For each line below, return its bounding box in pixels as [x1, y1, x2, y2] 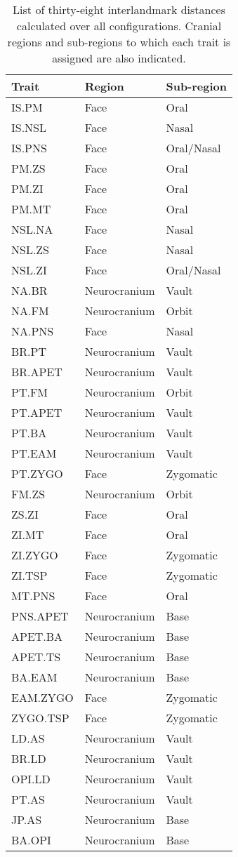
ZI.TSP [11, 567, 48, 583]
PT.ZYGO [11, 465, 63, 481]
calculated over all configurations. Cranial [16, 18, 222, 34]
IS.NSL [11, 119, 47, 135]
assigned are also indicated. [52, 50, 186, 66]
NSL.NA [11, 221, 53, 237]
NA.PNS [11, 323, 54, 339]
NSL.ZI [11, 262, 47, 278]
